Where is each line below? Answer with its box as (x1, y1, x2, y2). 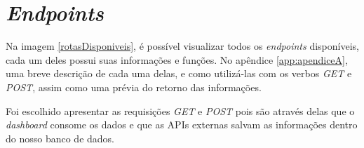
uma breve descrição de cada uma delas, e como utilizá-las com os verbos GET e (6, 66, 352, 81)
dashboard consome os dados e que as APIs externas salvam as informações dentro (6, 117, 358, 132)
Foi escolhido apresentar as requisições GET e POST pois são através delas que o (6, 103, 355, 118)
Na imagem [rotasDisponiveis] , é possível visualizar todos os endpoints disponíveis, (6, 39, 359, 53)
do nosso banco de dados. (6, 130, 115, 145)
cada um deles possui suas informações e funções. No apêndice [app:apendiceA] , (6, 52, 348, 67)
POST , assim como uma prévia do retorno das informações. (6, 79, 262, 94)
